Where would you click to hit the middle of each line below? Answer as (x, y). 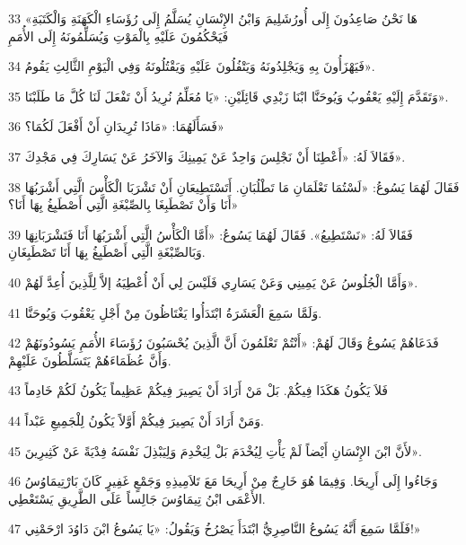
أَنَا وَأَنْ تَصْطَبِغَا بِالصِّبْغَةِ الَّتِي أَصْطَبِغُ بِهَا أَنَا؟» (123, 204)
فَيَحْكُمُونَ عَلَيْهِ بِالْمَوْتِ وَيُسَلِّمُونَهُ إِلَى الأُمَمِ (119, 35)
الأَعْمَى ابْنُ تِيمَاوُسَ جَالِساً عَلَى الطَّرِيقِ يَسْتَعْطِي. (137, 498)
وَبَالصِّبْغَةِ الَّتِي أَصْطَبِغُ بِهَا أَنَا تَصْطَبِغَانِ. (107, 252)
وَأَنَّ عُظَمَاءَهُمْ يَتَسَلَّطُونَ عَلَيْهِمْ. (90, 360)
